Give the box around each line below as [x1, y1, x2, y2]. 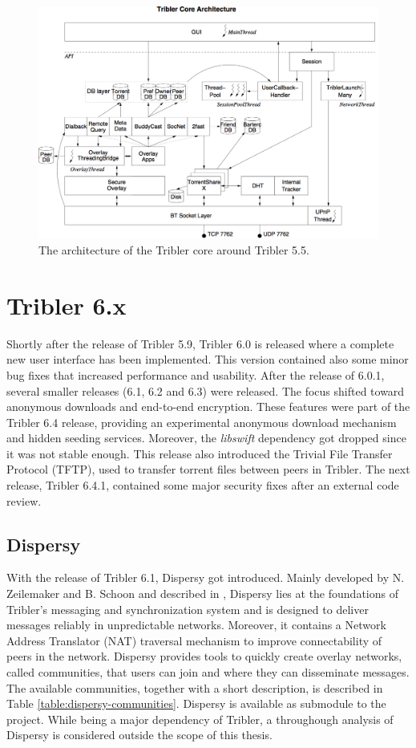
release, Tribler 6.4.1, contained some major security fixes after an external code [6, 477, 399, 494]
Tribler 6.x [6, 288, 127, 321]
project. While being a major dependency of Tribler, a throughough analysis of [6, 710, 394, 727]
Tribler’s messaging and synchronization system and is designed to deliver [6, 600, 369, 617]
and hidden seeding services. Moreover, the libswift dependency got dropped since [6, 429, 406, 446]
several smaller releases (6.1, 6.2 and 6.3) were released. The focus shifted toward [6, 382, 405, 399]
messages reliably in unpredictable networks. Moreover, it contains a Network [6, 616, 386, 633]
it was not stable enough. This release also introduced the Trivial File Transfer [6, 445, 393, 461]
